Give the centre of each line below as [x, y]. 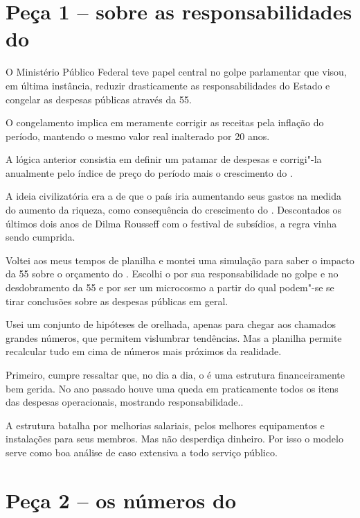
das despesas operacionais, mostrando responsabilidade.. [125, 402]
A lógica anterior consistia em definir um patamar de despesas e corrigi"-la [164, 159]
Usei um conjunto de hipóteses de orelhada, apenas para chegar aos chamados [171, 324]
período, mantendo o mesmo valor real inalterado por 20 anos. [138, 136]
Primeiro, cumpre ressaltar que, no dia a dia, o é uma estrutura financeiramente [175, 374]
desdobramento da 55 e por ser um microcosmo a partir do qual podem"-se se [170, 287]
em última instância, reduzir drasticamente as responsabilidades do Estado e [168, 85]
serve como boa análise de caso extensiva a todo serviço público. [142, 452]
